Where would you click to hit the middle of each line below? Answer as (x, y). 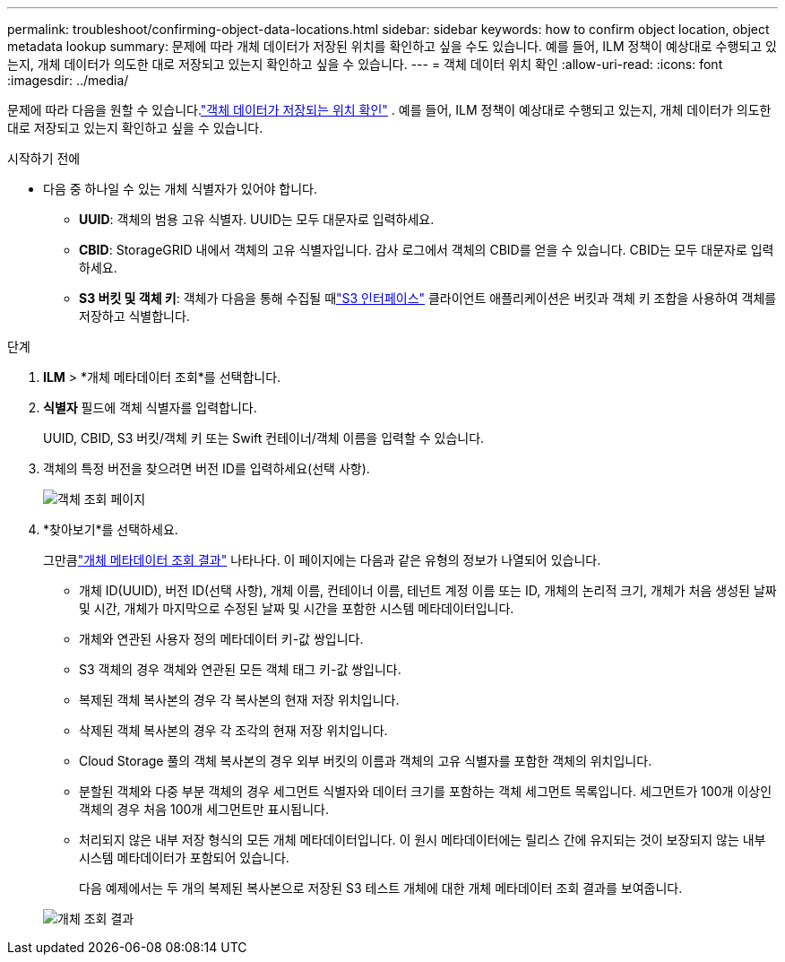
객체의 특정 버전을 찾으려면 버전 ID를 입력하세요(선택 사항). (207, 468)
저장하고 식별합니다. (134, 316)
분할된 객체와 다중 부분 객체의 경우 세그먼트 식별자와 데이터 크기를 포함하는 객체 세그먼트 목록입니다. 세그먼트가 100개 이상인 (426, 791)
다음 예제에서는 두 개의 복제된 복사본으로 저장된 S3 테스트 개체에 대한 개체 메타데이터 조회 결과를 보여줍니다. (381, 888)
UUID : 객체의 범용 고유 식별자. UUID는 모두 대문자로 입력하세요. (257, 219)
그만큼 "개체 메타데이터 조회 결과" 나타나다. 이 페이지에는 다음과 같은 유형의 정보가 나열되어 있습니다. (322, 560)
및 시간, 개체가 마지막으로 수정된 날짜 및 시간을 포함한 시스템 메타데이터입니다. (297, 608)
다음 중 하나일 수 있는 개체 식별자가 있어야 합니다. (181, 189)
